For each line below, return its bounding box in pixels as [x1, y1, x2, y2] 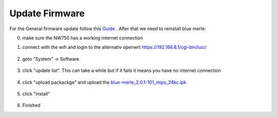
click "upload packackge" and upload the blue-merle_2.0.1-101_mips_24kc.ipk [22, 79, 187, 85]
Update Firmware [9, 8, 85, 19]
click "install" [22, 90, 50, 97]
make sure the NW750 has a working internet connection [22, 35, 143, 41]
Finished [22, 102, 41, 108]
